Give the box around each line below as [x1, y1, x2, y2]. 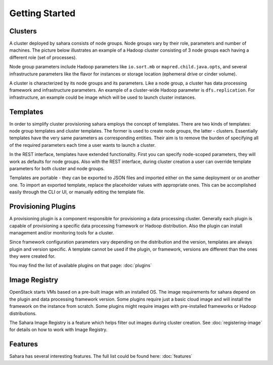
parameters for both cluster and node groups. [9, 166, 105, 172]
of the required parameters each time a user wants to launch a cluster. [9, 142, 156, 148]
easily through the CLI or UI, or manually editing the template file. [9, 189, 145, 195]
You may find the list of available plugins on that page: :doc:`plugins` [9, 262, 152, 268]
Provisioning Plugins [9, 202, 76, 211]
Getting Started [9, 8, 76, 19]
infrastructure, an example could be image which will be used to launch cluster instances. [9, 94, 196, 100]
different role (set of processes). [9, 54, 77, 60]
